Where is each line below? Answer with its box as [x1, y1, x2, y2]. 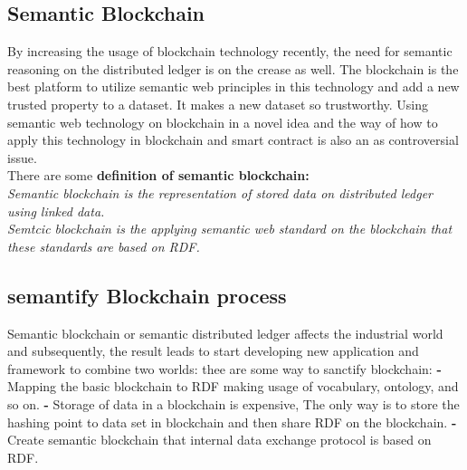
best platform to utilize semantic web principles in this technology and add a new [7, 77, 460, 96]
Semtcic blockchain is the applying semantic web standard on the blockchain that [7, 219, 453, 238]
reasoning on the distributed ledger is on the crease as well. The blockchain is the [7, 59, 459, 78]
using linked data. [7, 201, 105, 220]
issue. [7, 148, 37, 167]
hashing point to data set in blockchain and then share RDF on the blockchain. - [7, 412, 457, 431]
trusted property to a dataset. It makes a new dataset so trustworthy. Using [7, 94, 429, 113]
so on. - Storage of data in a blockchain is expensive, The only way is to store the [7, 394, 460, 413]
